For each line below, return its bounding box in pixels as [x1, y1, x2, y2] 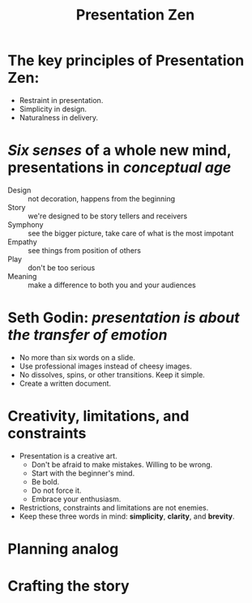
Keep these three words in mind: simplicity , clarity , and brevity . [19, 511, 236, 521]
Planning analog [7, 540, 119, 558]
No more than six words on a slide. [19, 352, 135, 362]
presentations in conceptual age [7, 158, 232, 177]
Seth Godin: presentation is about [7, 308, 240, 327]
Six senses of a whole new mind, [7, 141, 232, 160]
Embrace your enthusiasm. [31, 493, 122, 504]
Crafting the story [7, 577, 130, 596]
